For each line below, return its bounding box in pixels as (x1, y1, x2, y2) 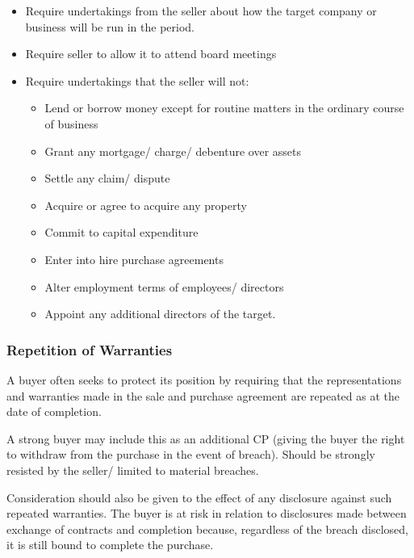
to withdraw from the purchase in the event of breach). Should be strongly (6, 446, 375, 463)
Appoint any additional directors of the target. (44, 305, 276, 322)
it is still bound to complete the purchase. (6, 536, 214, 553)
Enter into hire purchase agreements (44, 250, 224, 267)
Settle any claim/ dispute (44, 170, 170, 187)
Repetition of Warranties (6, 339, 173, 359)
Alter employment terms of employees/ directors (44, 278, 284, 295)
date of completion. (6, 403, 102, 420)
